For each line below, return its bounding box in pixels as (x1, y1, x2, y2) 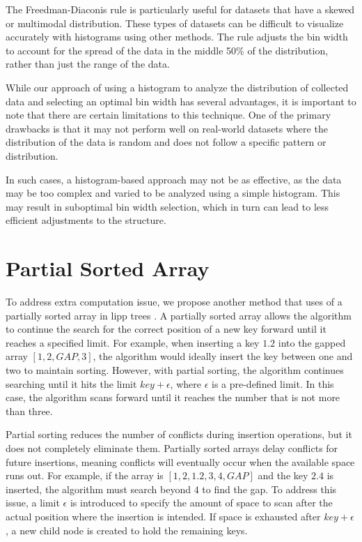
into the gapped (278, 335, 346, 349)
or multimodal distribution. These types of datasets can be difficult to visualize (6, 15, 344, 30)
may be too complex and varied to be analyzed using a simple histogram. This (6, 186, 340, 200)
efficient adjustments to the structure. (6, 213, 166, 227)
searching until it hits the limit (6, 376, 137, 391)
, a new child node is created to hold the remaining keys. (6, 522, 248, 537)
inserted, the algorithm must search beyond (6, 481, 191, 496)
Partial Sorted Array (6, 254, 210, 283)
